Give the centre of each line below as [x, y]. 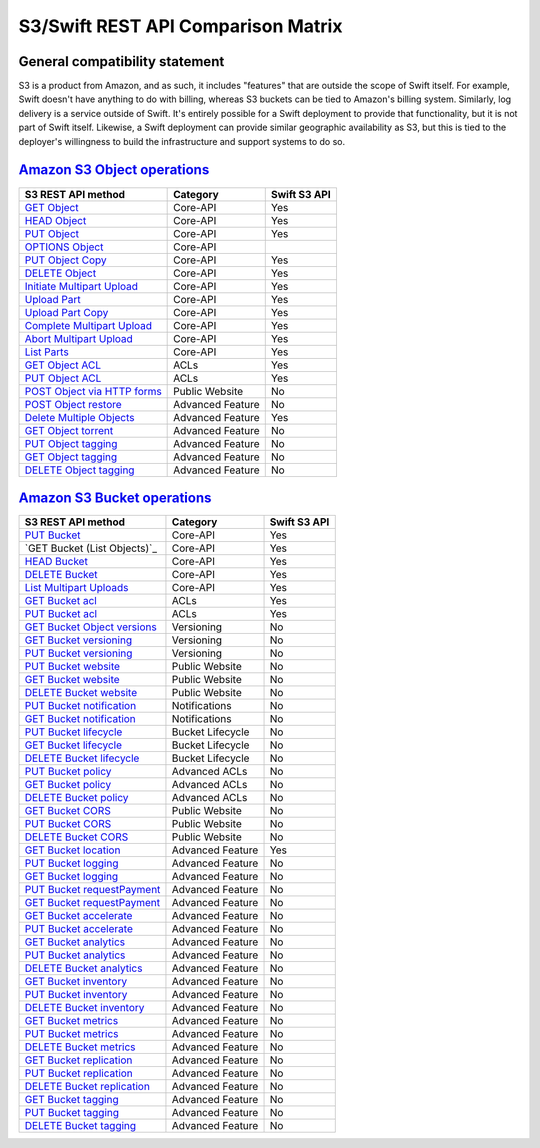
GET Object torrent [69, 430]
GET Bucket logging [71, 877]
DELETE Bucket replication [87, 1087]
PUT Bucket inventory [76, 995]
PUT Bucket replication [79, 1073]
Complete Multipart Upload [88, 325]
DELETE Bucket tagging [80, 1126]
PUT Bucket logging [71, 863]
